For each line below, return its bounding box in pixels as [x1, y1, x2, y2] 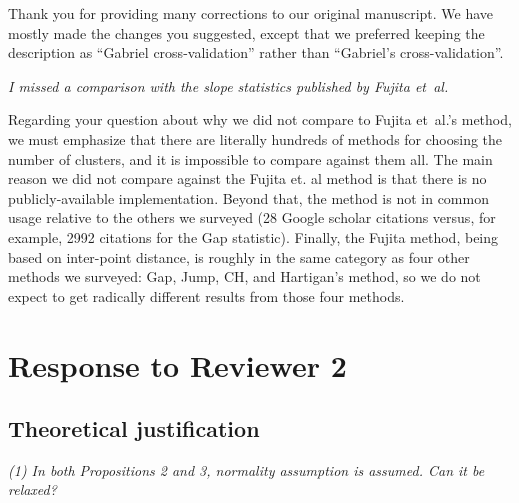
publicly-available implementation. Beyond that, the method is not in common [8, 187, 489, 208]
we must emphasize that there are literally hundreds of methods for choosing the [8, 128, 503, 149]
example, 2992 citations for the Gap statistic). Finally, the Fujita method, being [8, 226, 499, 247]
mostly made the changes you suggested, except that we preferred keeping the [8, 22, 485, 43]
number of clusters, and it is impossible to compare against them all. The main [8, 148, 493, 169]
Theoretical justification [8, 413, 260, 444]
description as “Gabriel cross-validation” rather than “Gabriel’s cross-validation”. [8, 42, 504, 63]
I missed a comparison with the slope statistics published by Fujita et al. [8, 75, 449, 96]
